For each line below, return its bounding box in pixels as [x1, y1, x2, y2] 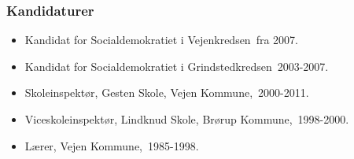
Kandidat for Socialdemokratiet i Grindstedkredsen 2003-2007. [24, 57, 329, 74]
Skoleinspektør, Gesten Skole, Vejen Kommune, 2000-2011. [24, 84, 309, 101]
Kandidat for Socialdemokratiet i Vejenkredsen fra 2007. [24, 31, 298, 48]
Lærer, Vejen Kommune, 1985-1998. [24, 137, 199, 153]
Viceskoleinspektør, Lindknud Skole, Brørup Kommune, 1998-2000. [24, 111, 349, 127]
